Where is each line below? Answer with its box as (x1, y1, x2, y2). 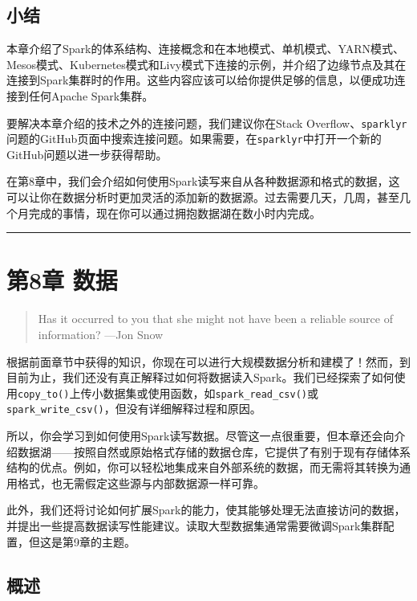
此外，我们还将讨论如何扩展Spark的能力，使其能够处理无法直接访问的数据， (6, 501, 406, 518)
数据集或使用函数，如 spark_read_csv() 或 (103, 384, 318, 401)
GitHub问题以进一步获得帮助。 (6, 145, 168, 162)
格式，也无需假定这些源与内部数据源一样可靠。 (17, 474, 265, 491)
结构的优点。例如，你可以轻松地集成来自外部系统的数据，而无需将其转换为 (6, 459, 399, 476)
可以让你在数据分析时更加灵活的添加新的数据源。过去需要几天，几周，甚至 (6, 189, 399, 206)
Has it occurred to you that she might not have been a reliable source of (38, 310, 393, 327)
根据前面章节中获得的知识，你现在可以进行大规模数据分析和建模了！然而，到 (6, 353, 411, 370)
